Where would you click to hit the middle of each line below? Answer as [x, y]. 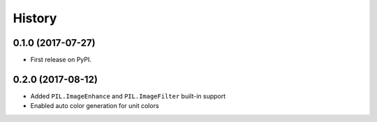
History [35, 18]
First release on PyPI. [61, 60]
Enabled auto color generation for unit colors [95, 106]
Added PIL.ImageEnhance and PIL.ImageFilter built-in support [128, 96]
